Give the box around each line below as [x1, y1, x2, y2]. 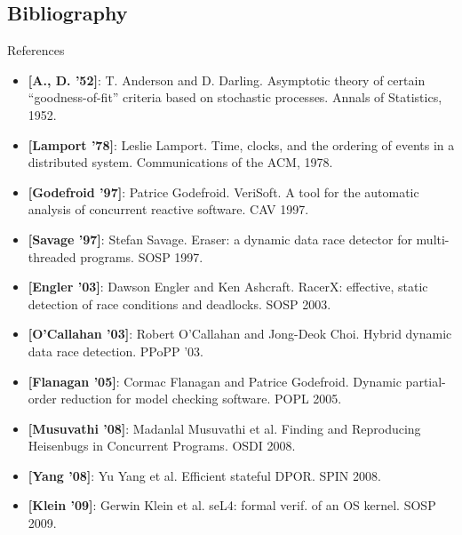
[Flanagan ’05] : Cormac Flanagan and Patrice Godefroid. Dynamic [28, 371, 402, 390]
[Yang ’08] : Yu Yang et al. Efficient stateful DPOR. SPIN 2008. [28, 466, 381, 484]
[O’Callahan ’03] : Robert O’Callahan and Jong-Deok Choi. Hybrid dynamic [28, 324, 452, 343]
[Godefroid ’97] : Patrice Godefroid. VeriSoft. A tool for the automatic [28, 182, 419, 201]
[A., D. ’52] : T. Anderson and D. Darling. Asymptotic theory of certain [28, 70, 426, 89]
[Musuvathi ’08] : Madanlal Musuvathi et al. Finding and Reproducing [28, 419, 421, 437]
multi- [416, 229, 450, 248]
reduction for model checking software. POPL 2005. [60, 389, 342, 408]
